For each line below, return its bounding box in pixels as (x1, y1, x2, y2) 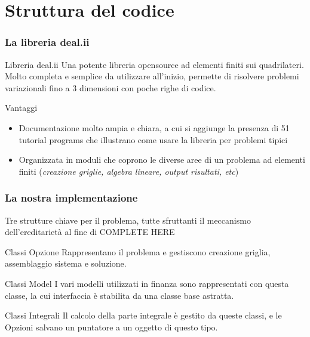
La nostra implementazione (5, 190, 138, 205)
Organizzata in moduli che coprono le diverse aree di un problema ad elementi (19, 153, 305, 166)
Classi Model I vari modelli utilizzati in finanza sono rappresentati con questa (5, 277, 289, 289)
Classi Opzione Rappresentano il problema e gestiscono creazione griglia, (5, 245, 271, 258)
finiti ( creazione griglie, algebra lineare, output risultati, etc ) (19, 165, 239, 177)
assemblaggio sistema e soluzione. (5, 257, 127, 270)
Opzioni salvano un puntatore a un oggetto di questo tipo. (5, 320, 218, 333)
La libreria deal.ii (5, 35, 90, 50)
